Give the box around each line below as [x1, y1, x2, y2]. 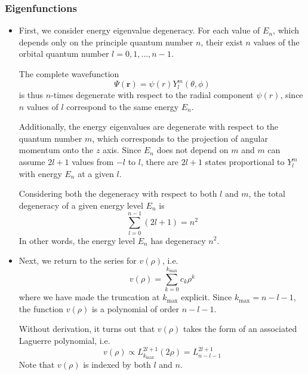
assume [19, 156, 45, 168]
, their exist [201, 35, 243, 48]
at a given [78, 167, 114, 179]
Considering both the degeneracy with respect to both [19, 187, 217, 200]
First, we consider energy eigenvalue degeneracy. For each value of [19, 24, 260, 36]
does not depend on [156, 144, 229, 156]
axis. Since [103, 144, 141, 156]
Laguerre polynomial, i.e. [19, 334, 110, 347]
